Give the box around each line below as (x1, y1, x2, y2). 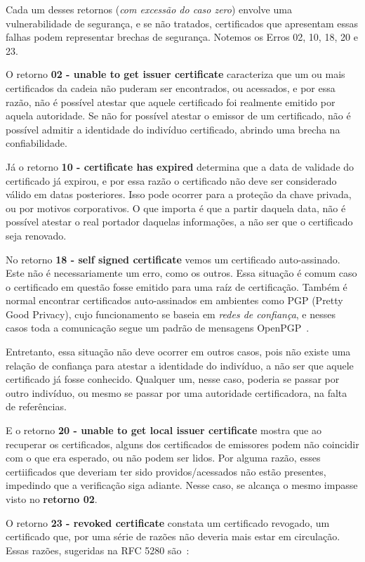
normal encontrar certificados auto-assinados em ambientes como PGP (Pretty (6, 293, 343, 308)
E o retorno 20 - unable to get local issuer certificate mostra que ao (6, 423, 321, 438)
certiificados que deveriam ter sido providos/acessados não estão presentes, (6, 464, 326, 478)
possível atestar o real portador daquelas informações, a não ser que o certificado (6, 214, 353, 229)
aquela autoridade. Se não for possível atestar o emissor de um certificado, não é (6, 108, 351, 123)
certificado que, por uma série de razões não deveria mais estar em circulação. (6, 529, 340, 544)
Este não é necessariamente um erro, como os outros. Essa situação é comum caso (6, 266, 357, 280)
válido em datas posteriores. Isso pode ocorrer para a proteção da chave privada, (6, 187, 352, 202)
